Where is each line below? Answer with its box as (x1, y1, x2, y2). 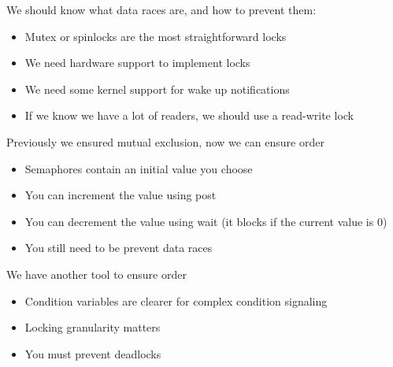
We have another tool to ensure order (6, 265, 187, 282)
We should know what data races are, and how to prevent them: (6, 2, 317, 17)
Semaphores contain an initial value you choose (24, 160, 253, 176)
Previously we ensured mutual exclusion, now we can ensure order (6, 133, 324, 150)
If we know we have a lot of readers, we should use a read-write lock (24, 107, 354, 124)
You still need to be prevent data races (24, 239, 213, 256)
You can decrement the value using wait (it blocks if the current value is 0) (24, 213, 387, 229)
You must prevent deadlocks (24, 345, 161, 361)
